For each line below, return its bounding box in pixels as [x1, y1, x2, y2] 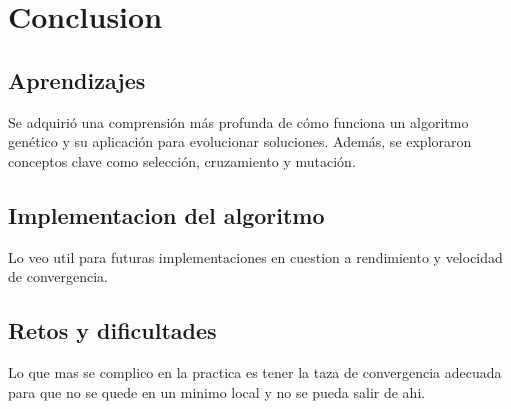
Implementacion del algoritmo [8, 199, 325, 230]
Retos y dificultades [8, 315, 217, 346]
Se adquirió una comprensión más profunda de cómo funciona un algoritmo [8, 111, 469, 132]
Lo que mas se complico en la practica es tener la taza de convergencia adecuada [8, 361, 502, 382]
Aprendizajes [8, 64, 146, 95]
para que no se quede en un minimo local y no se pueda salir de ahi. [8, 381, 426, 402]
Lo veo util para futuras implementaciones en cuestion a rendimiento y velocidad [8, 246, 503, 267]
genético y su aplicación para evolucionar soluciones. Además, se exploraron [8, 131, 472, 152]
